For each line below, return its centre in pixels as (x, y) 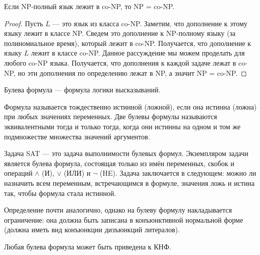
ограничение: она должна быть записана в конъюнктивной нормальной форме (124, 219)
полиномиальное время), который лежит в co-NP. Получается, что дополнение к (128, 43)
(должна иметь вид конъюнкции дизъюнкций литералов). (92, 229)
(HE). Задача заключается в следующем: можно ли (178, 173)
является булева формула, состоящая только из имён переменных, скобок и (119, 163)
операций (18, 173)
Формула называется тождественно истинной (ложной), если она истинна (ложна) (131, 106)
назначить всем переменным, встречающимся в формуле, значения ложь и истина (129, 183)
